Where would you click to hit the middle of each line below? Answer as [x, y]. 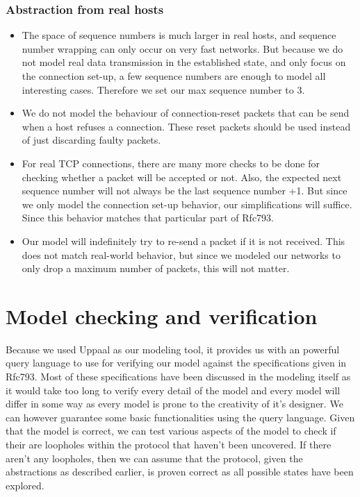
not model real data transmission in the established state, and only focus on [184, 62]
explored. [25, 485]
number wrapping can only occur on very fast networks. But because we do [182, 48]
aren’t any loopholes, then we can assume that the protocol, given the [154, 458]
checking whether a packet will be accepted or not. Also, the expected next [182, 177]
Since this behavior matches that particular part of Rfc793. [148, 218]
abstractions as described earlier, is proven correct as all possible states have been [180, 472]
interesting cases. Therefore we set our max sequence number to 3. [163, 89]
